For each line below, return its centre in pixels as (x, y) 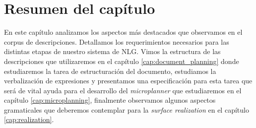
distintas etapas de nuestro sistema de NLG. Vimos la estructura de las (112, 51)
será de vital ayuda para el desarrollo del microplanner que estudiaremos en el (123, 90)
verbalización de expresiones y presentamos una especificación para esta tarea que (128, 81)
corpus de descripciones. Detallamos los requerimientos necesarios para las (117, 41)
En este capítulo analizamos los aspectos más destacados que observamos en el (123, 32)
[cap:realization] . (29, 119)
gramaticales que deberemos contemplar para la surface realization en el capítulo (127, 109)
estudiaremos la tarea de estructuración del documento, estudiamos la (110, 71)
